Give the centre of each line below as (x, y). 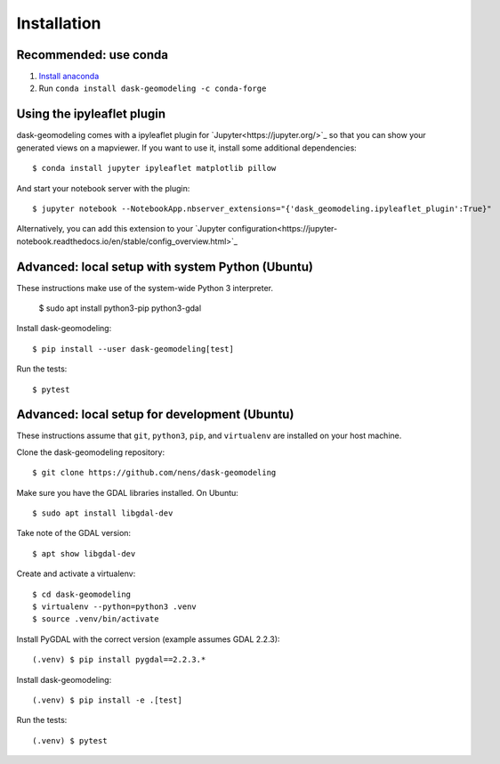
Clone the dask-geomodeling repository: (90, 452)
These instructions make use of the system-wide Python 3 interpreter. (145, 288)
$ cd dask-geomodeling (82, 594)
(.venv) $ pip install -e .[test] (107, 700)
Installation (59, 23)
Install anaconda (69, 77)
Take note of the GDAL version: (74, 533)
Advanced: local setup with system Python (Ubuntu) (165, 267)
